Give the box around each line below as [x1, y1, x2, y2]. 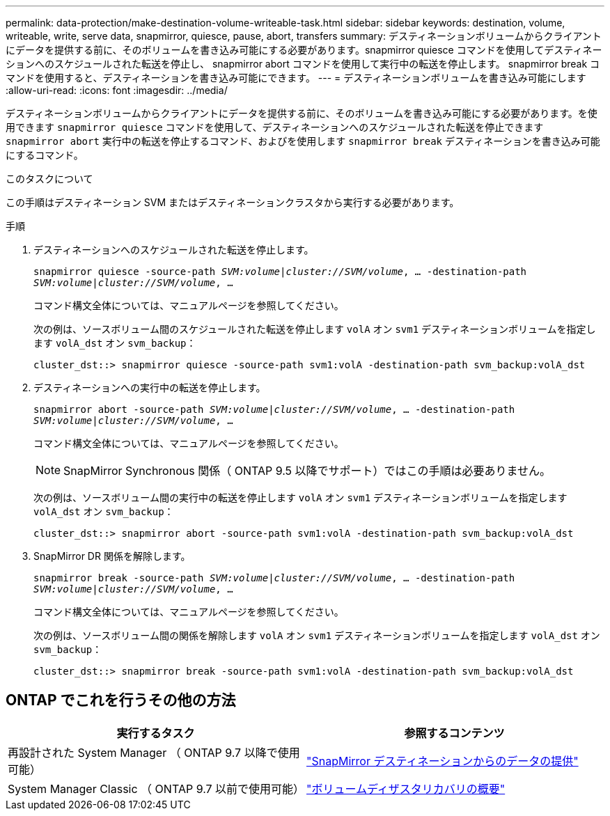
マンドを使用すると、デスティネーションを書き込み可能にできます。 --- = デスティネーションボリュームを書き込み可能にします [6, 72, 586, 84]
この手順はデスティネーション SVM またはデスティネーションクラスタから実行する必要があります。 [6, 196, 460, 208]
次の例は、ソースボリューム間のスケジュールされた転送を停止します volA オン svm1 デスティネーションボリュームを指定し [33, 323, 596, 335]
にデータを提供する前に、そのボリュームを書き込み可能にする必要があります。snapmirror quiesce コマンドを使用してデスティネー [6, 44, 602, 56]
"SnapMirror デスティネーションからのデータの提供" [306, 753, 579, 768]
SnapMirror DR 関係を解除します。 [33, 550, 191, 562]
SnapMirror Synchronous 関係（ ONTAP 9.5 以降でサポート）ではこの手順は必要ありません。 [63, 464, 552, 478]
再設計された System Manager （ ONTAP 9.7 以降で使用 [8, 745, 300, 760]
